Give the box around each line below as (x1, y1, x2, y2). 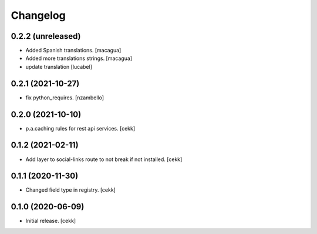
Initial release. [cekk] (25, 218, 76, 225)
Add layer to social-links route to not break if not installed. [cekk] (25, 156, 183, 163)
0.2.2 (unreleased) (11, 31, 82, 41)
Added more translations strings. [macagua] (25, 55, 132, 62)
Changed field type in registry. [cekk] (25, 186, 116, 193)
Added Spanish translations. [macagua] (25, 47, 122, 54)
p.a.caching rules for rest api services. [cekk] (25, 125, 136, 132)
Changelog (11, 9, 66, 22)
